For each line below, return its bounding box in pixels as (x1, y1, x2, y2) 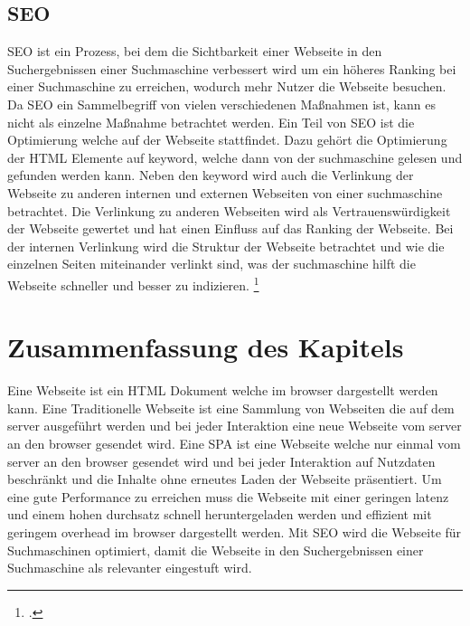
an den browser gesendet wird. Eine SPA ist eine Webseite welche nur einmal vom (7, 434, 461, 453)
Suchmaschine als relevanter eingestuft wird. (7, 558, 252, 577)
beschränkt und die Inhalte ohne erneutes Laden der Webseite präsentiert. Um (7, 469, 442, 488)
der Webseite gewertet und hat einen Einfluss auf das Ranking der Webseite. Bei (7, 219, 454, 238)
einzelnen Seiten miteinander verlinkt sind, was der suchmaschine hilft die (7, 254, 416, 273)
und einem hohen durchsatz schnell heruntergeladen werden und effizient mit (7, 505, 432, 524)
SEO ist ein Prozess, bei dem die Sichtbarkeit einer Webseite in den (7, 42, 382, 61)
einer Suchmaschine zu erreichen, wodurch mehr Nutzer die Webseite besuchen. (7, 77, 446, 96)
